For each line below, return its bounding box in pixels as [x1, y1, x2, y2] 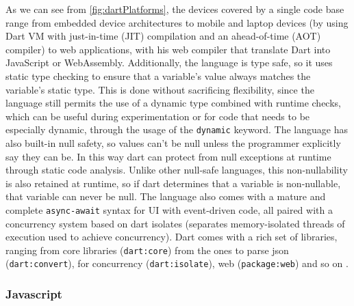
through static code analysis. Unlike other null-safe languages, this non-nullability [5, 163, 348, 177]
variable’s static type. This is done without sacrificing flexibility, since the [5, 82, 314, 96]
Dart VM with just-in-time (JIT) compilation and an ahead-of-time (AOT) [5, 29, 321, 43]
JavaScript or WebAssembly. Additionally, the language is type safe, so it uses [5, 55, 333, 70]
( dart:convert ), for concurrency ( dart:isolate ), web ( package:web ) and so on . [5, 256, 349, 270]
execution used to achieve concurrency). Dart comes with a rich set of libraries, [5, 229, 338, 244]
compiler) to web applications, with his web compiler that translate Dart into [5, 42, 331, 56]
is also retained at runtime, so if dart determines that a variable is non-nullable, [5, 176, 341, 190]
